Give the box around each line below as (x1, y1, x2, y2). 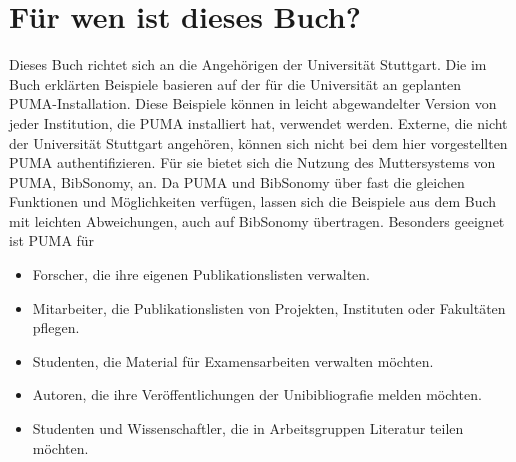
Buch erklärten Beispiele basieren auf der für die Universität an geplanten (9, 73, 461, 94)
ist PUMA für (9, 230, 95, 251)
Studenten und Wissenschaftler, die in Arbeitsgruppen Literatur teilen (32, 418, 464, 439)
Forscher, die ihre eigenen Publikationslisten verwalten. (32, 264, 370, 285)
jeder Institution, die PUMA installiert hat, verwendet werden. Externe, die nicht (9, 112, 508, 133)
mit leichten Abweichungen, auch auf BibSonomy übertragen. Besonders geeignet (9, 210, 505, 231)
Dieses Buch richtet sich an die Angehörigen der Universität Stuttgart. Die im (9, 54, 487, 75)
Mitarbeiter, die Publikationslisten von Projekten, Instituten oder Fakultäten (32, 297, 506, 318)
